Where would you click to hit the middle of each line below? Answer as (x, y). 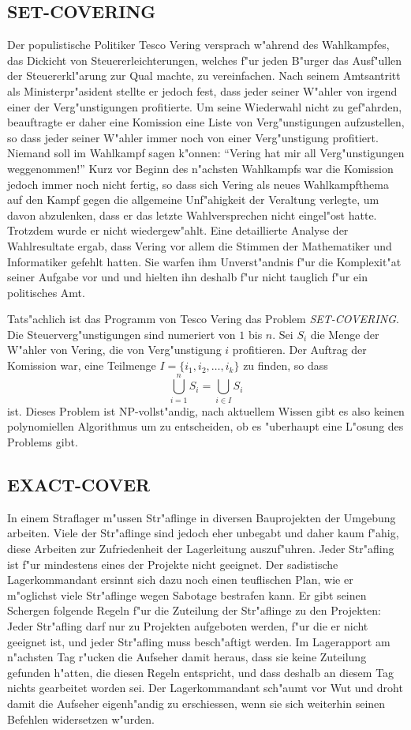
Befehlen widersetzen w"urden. (81, 719)
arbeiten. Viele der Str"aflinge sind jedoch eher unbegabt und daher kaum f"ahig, (203, 533)
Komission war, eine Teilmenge (82, 365)
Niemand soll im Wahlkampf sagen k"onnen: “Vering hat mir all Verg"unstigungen (206, 153)
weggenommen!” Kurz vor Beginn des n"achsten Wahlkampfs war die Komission (200, 168)
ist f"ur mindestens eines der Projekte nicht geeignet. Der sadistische (173, 564)
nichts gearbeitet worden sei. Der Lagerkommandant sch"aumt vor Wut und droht (205, 688)
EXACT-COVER (79, 484)
